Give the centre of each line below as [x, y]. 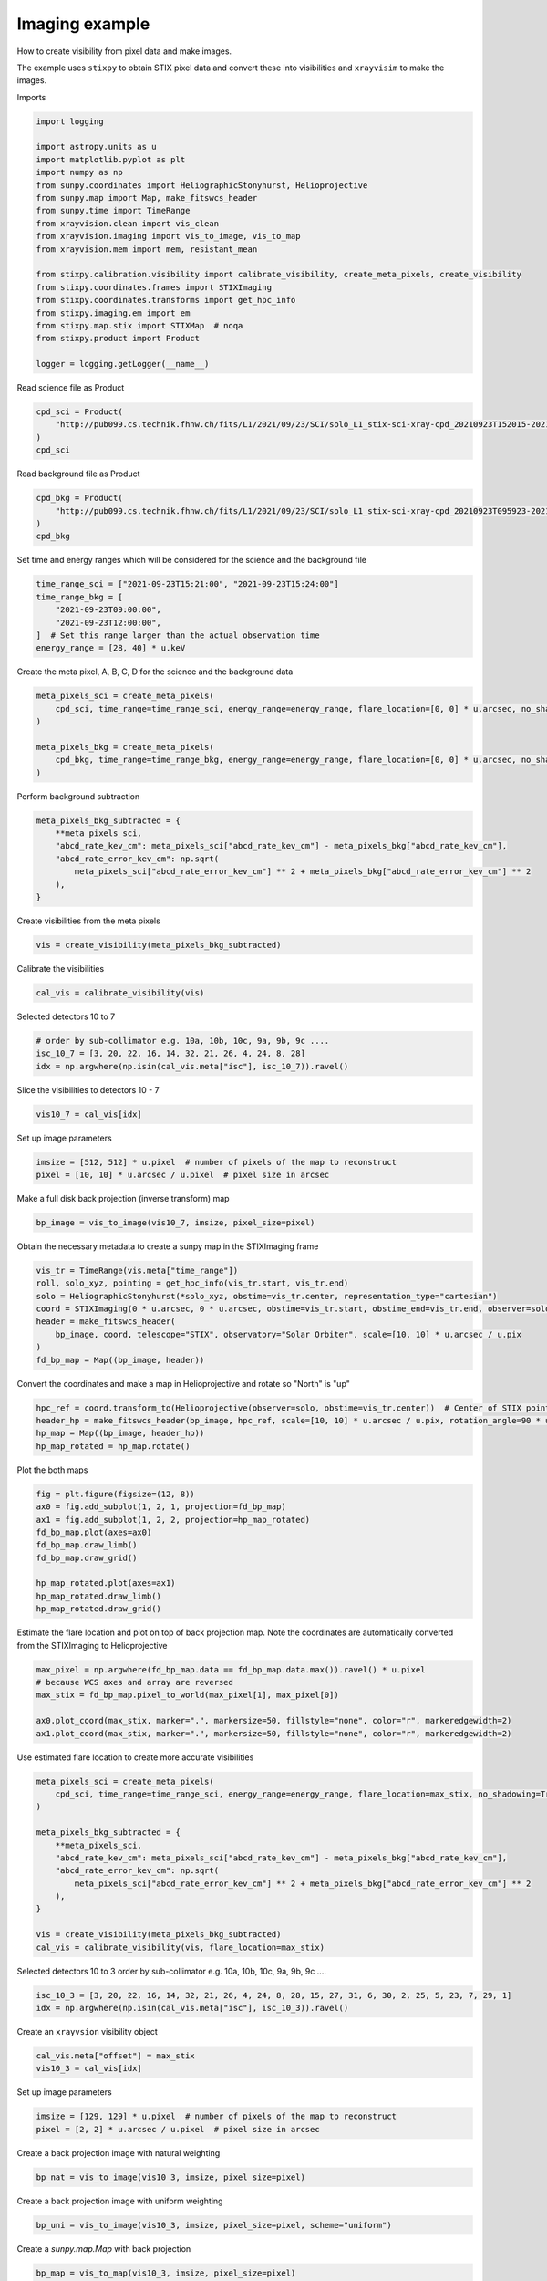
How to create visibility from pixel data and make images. [124, 51]
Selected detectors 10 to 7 [66, 1016]
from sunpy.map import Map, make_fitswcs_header [147, 198]
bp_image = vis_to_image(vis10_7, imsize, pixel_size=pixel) [175, 1222]
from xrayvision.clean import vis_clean [127, 223]
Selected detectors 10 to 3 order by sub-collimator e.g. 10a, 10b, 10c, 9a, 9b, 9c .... [172, 1971]
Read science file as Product [71, 388]
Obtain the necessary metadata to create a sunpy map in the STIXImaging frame [168, 1246]
